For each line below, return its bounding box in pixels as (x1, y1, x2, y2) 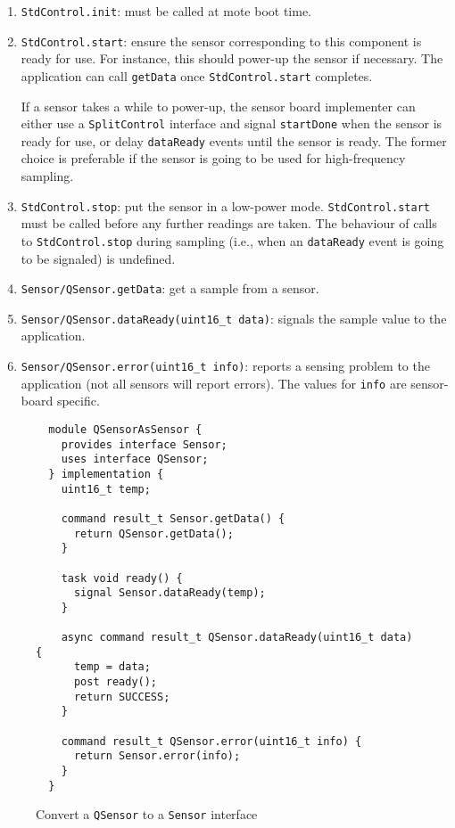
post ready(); (73, 676, 158, 689)
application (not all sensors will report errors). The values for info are (21, 373, 407, 392)
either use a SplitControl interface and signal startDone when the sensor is (21, 114, 443, 133)
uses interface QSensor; (61, 453, 209, 466)
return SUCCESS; (73, 690, 170, 703)
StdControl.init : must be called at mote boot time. (21, 2, 312, 20)
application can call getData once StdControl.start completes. (21, 66, 373, 85)
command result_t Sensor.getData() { (61, 512, 285, 525)
